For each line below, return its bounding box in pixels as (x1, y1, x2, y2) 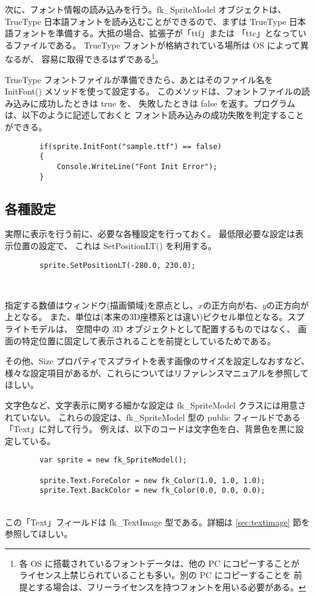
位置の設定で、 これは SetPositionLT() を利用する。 (13, 239, 217, 252)
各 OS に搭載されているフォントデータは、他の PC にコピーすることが (19, 556, 300, 569)
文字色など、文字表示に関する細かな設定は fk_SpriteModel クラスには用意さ (5, 399, 307, 412)
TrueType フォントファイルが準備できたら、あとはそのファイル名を (5, 73, 273, 85)
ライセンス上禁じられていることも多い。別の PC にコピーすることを (19, 569, 291, 581)
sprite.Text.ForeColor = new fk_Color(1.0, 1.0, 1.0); (39, 476, 265, 485)
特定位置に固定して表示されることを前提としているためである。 (21, 334, 276, 347)
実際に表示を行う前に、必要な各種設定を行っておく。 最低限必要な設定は (5, 227, 296, 240)
